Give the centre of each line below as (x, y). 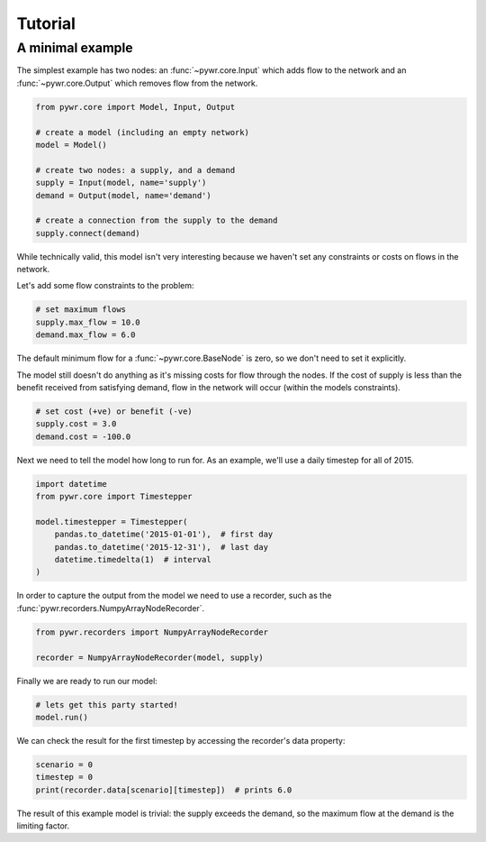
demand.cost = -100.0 (83, 436)
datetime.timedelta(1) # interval (133, 560)
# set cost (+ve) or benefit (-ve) (114, 411)
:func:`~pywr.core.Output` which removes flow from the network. (137, 83)
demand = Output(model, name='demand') (123, 195)
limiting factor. (43, 826)
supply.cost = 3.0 (76, 424)
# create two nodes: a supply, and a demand (135, 170)
